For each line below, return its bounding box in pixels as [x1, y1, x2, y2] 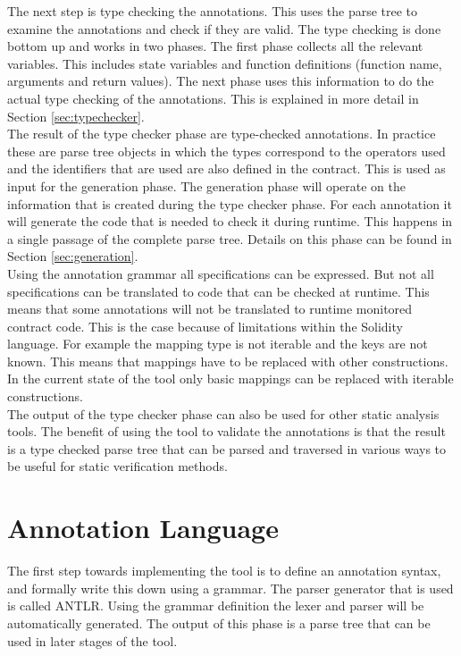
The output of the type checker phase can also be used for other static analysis [7, 404, 440, 423]
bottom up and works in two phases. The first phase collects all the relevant [7, 37, 423, 55]
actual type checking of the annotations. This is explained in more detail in [7, 88, 419, 107]
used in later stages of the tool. [7, 631, 178, 650]
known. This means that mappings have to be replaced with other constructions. [7, 351, 448, 370]
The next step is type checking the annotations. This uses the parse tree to [7, 2, 418, 20]
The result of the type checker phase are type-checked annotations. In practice [7, 124, 436, 143]
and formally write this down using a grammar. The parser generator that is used [7, 578, 454, 597]
